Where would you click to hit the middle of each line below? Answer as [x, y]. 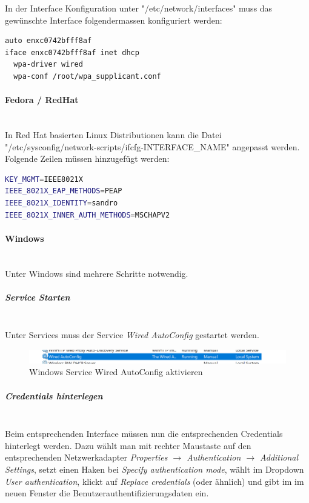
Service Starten [38, 297]
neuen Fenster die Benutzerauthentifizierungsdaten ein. [107, 493]
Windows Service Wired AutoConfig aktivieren [116, 372]
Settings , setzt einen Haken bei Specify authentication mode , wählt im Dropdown [154, 469]
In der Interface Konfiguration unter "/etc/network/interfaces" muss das [139, 8]
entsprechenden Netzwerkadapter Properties [86, 457]
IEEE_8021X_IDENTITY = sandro [61, 203]
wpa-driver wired [48, 65]
